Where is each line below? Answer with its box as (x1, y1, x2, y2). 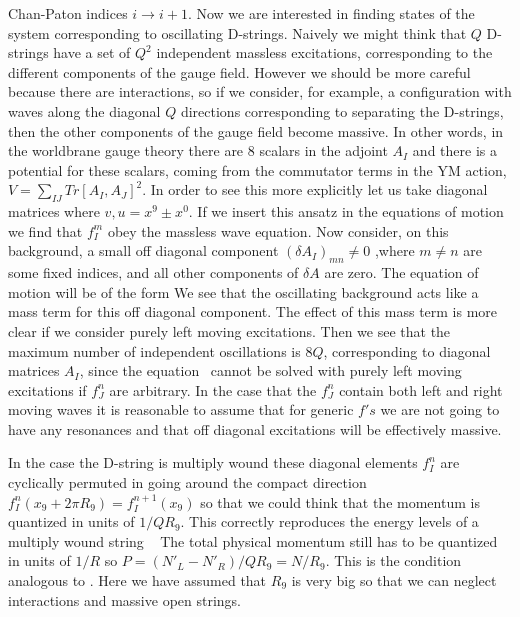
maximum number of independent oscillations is (8, 340, 301, 361)
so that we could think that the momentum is (200, 491, 480, 512)
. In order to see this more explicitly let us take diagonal (142, 179, 488, 200)
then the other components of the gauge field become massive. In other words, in (8, 120, 504, 141)
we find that (8, 220, 83, 241)
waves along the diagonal (8, 100, 161, 121)
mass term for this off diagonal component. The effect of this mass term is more (8, 301, 498, 322)
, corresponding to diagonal (323, 340, 491, 361)
